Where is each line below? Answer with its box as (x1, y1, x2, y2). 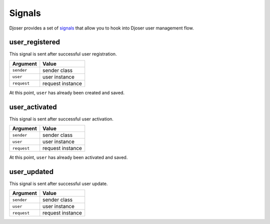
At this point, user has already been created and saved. (9, 89, 125, 95)
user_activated (9, 102, 57, 111)
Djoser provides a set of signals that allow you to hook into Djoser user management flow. (9, 25, 194, 31)
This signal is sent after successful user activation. (9, 115, 113, 122)
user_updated (9, 167, 53, 176)
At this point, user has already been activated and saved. (9, 154, 128, 160)
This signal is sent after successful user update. (9, 180, 108, 187)
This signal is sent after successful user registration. (9, 51, 117, 57)
